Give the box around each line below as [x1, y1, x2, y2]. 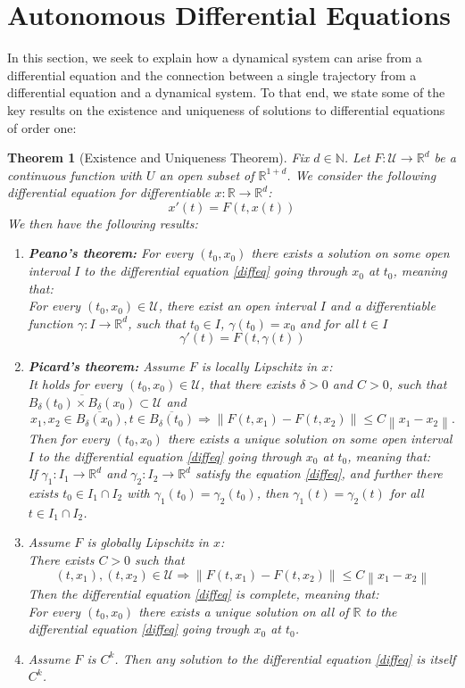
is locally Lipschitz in [201, 357, 318, 376]
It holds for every [28, 375, 123, 394]
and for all [300, 313, 359, 332]
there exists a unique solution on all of [138, 601, 349, 620]
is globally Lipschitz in [87, 533, 209, 551]
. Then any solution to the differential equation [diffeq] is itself [114, 649, 456, 667]
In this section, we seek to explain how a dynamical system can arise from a [7, 48, 422, 67]
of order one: [7, 118, 77, 137]
